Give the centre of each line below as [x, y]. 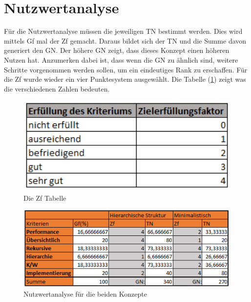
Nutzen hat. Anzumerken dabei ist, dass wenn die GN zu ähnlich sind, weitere [121, 59]
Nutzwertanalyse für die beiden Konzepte [85, 294]
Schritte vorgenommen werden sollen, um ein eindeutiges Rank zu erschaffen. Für [126, 69]
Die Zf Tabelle [45, 197]
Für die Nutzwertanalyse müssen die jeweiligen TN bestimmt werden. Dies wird [123, 31]
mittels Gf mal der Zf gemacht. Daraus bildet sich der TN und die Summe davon [125, 40]
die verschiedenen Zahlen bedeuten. [57, 88]
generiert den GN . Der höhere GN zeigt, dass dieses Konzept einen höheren [117, 50]
